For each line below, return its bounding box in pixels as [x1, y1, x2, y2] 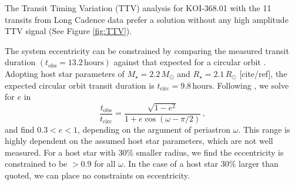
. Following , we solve [212, 79, 289, 91]
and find [5, 123, 35, 135]
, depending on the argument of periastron [78, 123, 231, 135]
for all [94, 157, 116, 170]
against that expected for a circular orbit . [113, 56, 266, 68]
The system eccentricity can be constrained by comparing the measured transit [5, 44, 289, 56]
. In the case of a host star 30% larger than [123, 157, 279, 170]
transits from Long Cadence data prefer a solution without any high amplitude [5, 13, 289, 25]
